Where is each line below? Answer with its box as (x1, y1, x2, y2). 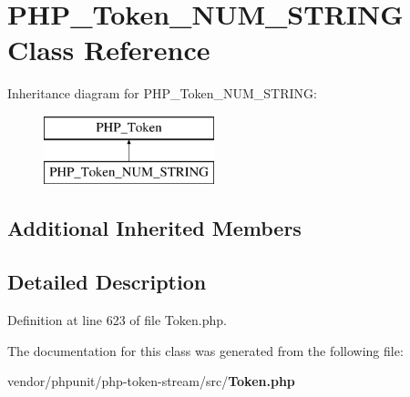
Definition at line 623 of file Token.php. (7, 310, 227, 330)
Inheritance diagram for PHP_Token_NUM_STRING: (7, 84, 317, 103)
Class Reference (7, 31, 210, 68)
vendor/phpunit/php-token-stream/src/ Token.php (7, 372, 295, 391)
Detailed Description (7, 268, 207, 296)
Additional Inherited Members (7, 214, 302, 242)
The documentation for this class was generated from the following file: (7, 341, 404, 360)
